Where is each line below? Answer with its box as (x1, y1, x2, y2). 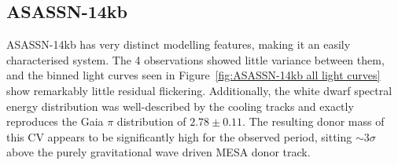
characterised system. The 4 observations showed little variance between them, (6, 51, 385, 68)
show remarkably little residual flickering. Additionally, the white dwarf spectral (6, 82, 392, 98)
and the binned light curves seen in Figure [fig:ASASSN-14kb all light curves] (6, 67, 381, 83)
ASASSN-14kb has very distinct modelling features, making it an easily (6, 36, 351, 53)
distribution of (116, 113, 186, 130)
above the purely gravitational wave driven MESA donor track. (6, 144, 311, 160)
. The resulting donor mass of (242, 113, 385, 130)
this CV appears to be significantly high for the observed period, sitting (6, 128, 352, 145)
